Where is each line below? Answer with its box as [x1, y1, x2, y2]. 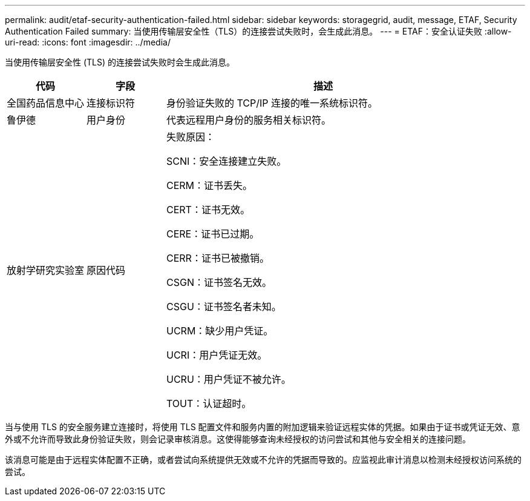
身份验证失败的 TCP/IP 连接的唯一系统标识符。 [166, 97, 378, 109]
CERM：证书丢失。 [166, 179, 253, 191]
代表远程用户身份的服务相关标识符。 [166, 114, 332, 126]
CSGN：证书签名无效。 [166, 276, 272, 288]
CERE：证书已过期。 [166, 228, 260, 240]
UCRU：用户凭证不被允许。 [166, 373, 291, 385]
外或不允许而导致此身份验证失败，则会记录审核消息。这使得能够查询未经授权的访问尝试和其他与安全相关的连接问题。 [5, 434, 471, 444]
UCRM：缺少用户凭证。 [166, 325, 273, 337]
